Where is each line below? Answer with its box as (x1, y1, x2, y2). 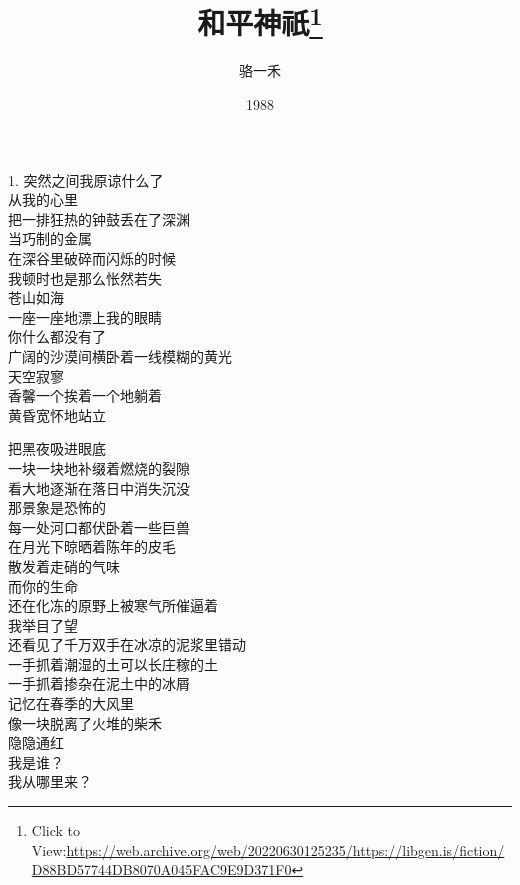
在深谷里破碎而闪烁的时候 (8, 248, 176, 269)
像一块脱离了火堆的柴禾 (8, 712, 162, 733)
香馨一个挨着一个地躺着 (8, 385, 162, 406)
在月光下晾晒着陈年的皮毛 (8, 536, 176, 557)
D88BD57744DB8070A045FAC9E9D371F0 (31, 859, 292, 880)
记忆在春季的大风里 (8, 693, 134, 714)
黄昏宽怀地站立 (8, 404, 106, 425)
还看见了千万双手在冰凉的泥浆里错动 (8, 634, 246, 655)
